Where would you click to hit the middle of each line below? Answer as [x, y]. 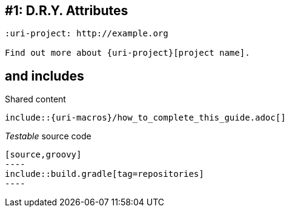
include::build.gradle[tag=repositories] [105, 174]
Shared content [35, 99]
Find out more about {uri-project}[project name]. [128, 53]
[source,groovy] [43, 155]
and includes [45, 76]
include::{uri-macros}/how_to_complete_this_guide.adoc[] [145, 118]
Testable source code [48, 136]
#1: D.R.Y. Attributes [67, 11]
